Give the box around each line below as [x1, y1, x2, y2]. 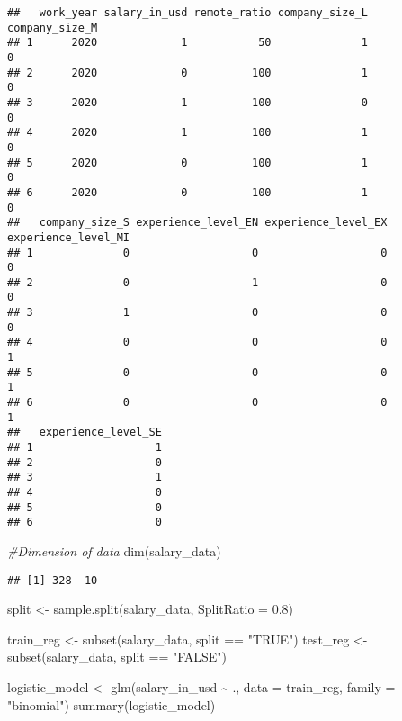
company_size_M [7, 21, 98, 34]
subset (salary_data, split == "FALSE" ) [7, 647, 228, 666]
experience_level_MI [7, 230, 130, 244]
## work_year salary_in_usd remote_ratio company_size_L [7, 6, 368, 19]
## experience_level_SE [7, 426, 162, 439]
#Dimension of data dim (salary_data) [7, 541, 221, 560]
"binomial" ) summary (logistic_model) [7, 695, 216, 714]
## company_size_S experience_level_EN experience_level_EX [7, 216, 388, 230]
